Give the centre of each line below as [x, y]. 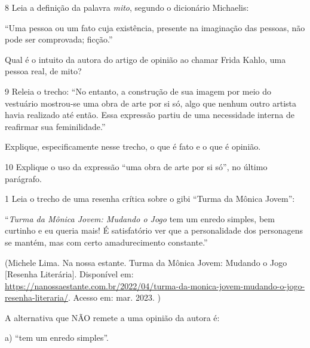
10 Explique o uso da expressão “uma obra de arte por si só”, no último [136, 166]
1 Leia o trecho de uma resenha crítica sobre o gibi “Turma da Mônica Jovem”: [150, 199]
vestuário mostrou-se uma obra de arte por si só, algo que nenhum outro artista [151, 103]
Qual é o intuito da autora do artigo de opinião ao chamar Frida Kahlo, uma [145, 59]
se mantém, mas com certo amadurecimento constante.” [106, 242]
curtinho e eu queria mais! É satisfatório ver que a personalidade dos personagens [154, 230]
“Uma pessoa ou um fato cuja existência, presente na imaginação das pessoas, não [155, 27]
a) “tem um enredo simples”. [57, 338]
